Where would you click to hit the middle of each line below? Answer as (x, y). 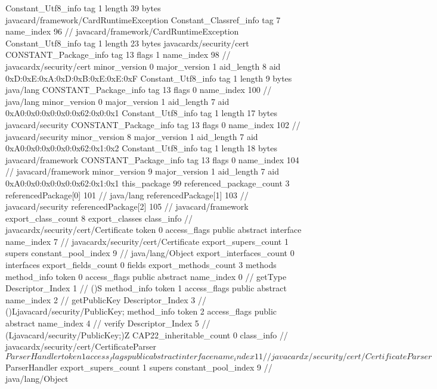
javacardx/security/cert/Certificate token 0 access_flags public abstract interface (154, 230)
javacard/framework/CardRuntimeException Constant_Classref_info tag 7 (143, 19)
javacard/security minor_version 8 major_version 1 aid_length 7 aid (132, 136)
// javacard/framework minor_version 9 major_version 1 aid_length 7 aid (142, 171)
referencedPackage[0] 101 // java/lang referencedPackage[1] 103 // (127, 194)
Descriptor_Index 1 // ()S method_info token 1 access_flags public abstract (146, 288)
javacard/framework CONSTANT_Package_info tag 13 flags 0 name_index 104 (152, 159)
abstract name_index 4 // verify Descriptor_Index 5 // (108, 323)
